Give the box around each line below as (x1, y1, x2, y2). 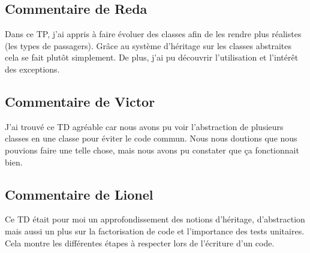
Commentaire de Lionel (5, 185, 154, 203)
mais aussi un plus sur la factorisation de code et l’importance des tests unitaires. (5, 224, 305, 237)
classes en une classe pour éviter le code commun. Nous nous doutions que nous (5, 132, 297, 144)
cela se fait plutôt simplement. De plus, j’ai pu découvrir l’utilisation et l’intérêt (5, 51, 299, 64)
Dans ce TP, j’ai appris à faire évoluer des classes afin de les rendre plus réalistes (5, 28, 302, 40)
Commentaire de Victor (5, 92, 155, 110)
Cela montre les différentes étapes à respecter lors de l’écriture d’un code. (5, 236, 275, 249)
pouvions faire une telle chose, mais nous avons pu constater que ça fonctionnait (5, 143, 299, 156)
